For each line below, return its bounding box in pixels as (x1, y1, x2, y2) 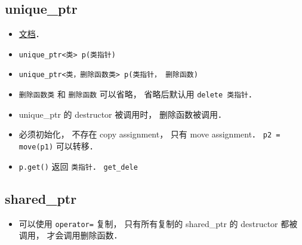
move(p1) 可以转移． (19, 140, 98, 152)
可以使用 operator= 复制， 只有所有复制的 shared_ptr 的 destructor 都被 (19, 217, 298, 229)
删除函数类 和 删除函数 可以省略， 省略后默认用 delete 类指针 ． (19, 88, 257, 100)
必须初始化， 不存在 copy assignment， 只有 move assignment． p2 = (19, 128, 281, 140)
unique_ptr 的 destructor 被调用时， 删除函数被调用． (19, 108, 226, 120)
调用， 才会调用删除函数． (19, 229, 122, 241)
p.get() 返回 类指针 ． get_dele (19, 160, 138, 172)
